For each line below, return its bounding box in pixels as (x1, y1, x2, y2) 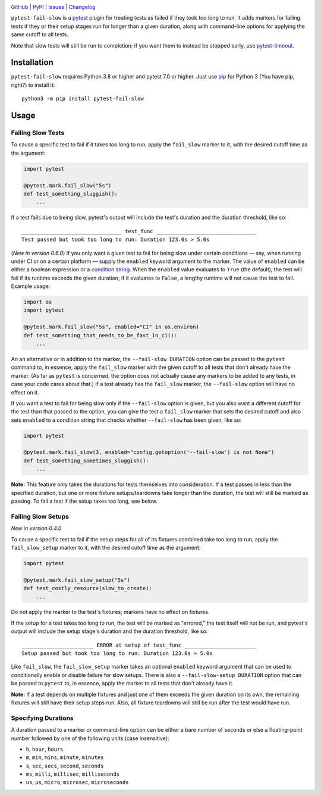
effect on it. (11, 388, 39, 396)
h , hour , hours (26, 745, 64, 753)
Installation (11, 57, 53, 68)
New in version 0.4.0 (11, 525, 62, 532)
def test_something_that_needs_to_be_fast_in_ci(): (23, 332, 178, 339)
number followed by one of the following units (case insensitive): (11, 735, 169, 742)
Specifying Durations (11, 714, 74, 722)
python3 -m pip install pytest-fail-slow (21, 95, 144, 102)
